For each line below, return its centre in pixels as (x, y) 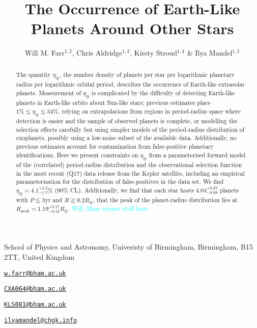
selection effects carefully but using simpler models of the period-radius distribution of (130, 129)
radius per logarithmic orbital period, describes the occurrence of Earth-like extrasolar (130, 84)
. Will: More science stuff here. (108, 209)
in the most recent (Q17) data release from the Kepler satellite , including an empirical (130, 173)
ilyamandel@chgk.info (41, 320)
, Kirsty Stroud (154, 53)
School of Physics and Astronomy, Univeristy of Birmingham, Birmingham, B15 (128, 247)
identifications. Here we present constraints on (77, 155)
